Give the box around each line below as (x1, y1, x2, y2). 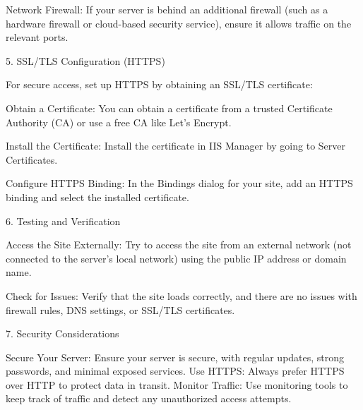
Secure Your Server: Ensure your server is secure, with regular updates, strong (6, 349, 345, 364)
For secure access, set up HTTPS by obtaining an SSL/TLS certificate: (6, 77, 313, 92)
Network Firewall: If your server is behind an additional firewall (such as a (6, 2, 328, 16)
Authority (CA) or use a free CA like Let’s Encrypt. (6, 114, 232, 129)
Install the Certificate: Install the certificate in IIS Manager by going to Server (6, 138, 346, 153)
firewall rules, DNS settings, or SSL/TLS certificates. (6, 302, 235, 317)
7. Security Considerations (6, 326, 119, 341)
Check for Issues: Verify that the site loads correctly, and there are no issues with (6, 288, 357, 303)
